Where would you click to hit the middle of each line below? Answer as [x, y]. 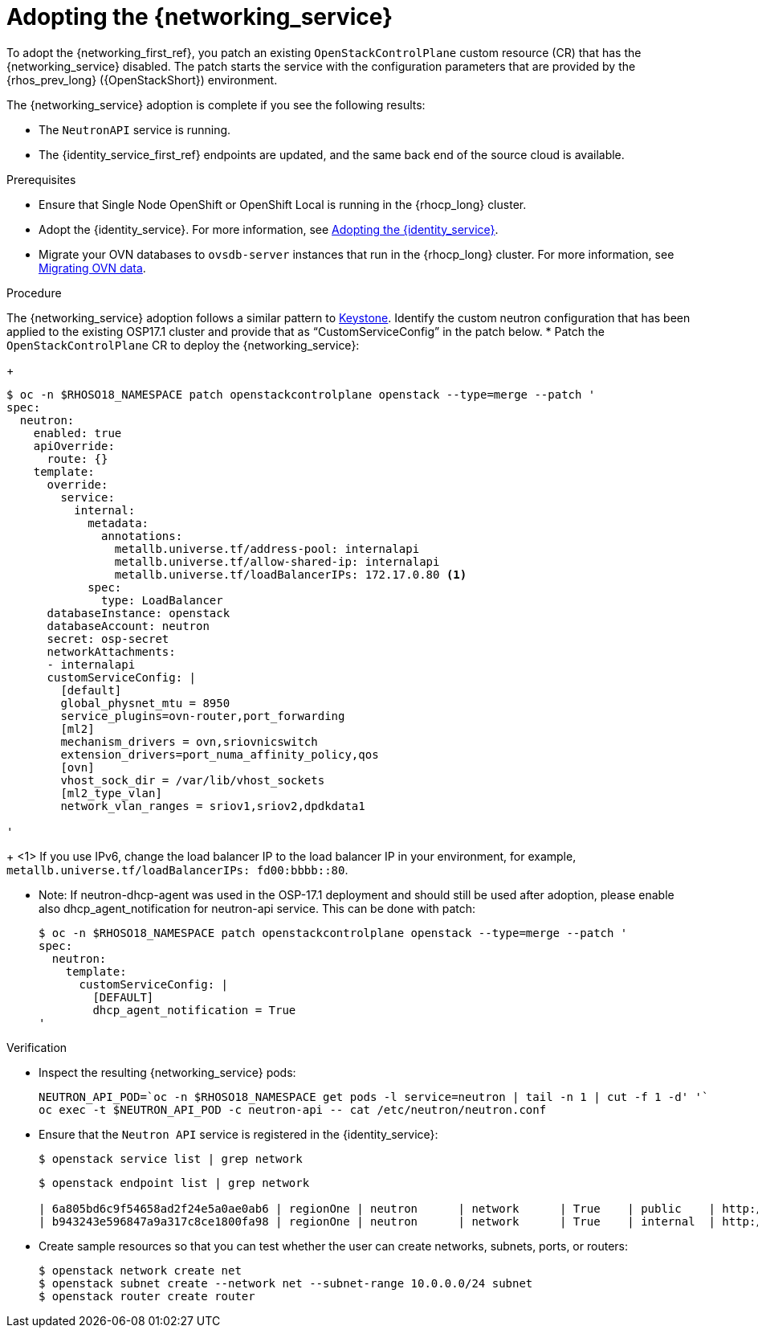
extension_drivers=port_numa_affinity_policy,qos [220, 754]
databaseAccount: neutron [128, 626]
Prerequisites [41, 179]
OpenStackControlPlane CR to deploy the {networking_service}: [183, 345]
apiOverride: [74, 446]
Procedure [34, 293]
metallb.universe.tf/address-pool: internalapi [267, 548]
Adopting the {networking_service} [200, 17]
